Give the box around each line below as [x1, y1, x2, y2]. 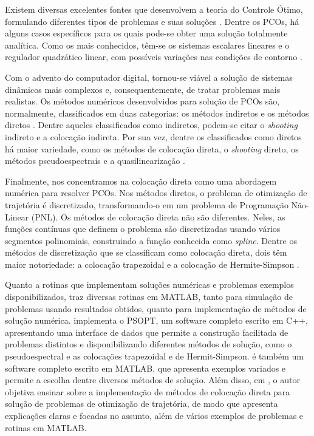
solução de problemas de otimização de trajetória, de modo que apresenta [5, 397, 278, 410]
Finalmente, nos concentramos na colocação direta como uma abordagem [5, 174, 277, 187]
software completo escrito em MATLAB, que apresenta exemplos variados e [5, 361, 286, 374]
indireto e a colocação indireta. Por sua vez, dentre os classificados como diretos [5, 130, 302, 143]
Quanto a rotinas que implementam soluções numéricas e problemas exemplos [5, 278, 294, 291]
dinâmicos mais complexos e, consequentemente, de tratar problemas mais [5, 83, 281, 95]
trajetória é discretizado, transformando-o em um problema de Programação [5, 198, 288, 211]
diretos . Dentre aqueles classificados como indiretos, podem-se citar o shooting [5, 118, 298, 131]
